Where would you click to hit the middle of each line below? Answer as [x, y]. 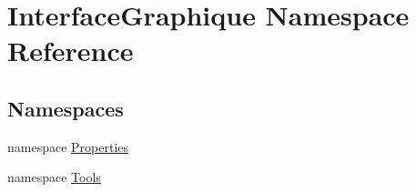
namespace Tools [54, 177]
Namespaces [66, 108]
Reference [71, 51]
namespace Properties [68, 146]
